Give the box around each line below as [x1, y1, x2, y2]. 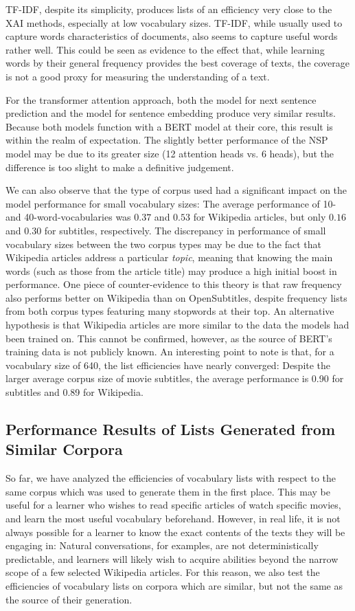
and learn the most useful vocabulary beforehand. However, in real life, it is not [5, 511, 341, 525]
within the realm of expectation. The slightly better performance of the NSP [5, 133, 328, 147]
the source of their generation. [5, 592, 133, 606]
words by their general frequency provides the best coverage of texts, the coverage [5, 56, 350, 70]
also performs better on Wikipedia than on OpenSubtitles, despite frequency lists [5, 290, 347, 304]
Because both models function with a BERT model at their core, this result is [5, 119, 333, 133]
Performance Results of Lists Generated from [5, 419, 336, 440]
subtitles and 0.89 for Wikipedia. [5, 385, 144, 399]
